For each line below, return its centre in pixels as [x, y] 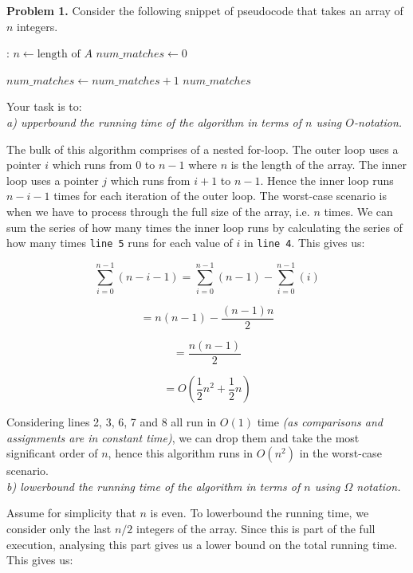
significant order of [52, 453]
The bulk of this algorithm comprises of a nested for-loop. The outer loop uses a [203, 149]
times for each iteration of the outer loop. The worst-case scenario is [220, 196]
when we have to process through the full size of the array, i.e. [158, 211]
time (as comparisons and [320, 422]
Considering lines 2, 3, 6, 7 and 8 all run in [112, 422]
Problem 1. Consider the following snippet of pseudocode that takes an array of [205, 10]
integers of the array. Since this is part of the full [256, 528]
